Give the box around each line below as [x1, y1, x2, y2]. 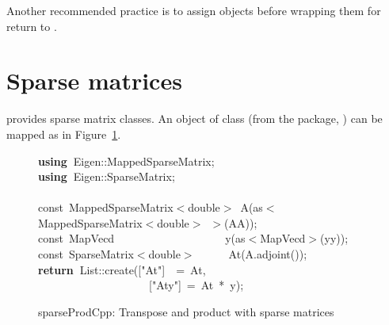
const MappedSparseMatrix [38, 199, 174, 216]
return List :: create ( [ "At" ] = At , [38, 261, 206, 277]
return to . [6, 17, 57, 34]
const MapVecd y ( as [38, 230, 246, 247]
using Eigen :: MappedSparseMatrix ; [38, 152, 215, 169]
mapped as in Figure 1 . [6, 125, 121, 142]
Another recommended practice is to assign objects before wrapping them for [6, 2, 381, 18]
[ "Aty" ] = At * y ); [149, 277, 244, 293]
